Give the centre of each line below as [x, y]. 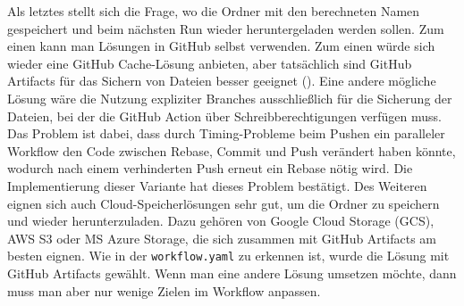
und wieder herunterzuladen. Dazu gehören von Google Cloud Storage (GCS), [221, 221]
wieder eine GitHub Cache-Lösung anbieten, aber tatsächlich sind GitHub [210, 63]
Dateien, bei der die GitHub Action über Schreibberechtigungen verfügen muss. [225, 116]
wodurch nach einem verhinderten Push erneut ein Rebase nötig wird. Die [210, 168]
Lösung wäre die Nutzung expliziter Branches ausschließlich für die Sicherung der [230, 98]
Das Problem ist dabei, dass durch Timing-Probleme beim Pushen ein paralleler [226, 133]
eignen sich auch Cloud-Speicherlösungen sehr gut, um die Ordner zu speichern [224, 203]
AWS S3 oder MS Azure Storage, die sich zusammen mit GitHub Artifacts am [222, 238]
